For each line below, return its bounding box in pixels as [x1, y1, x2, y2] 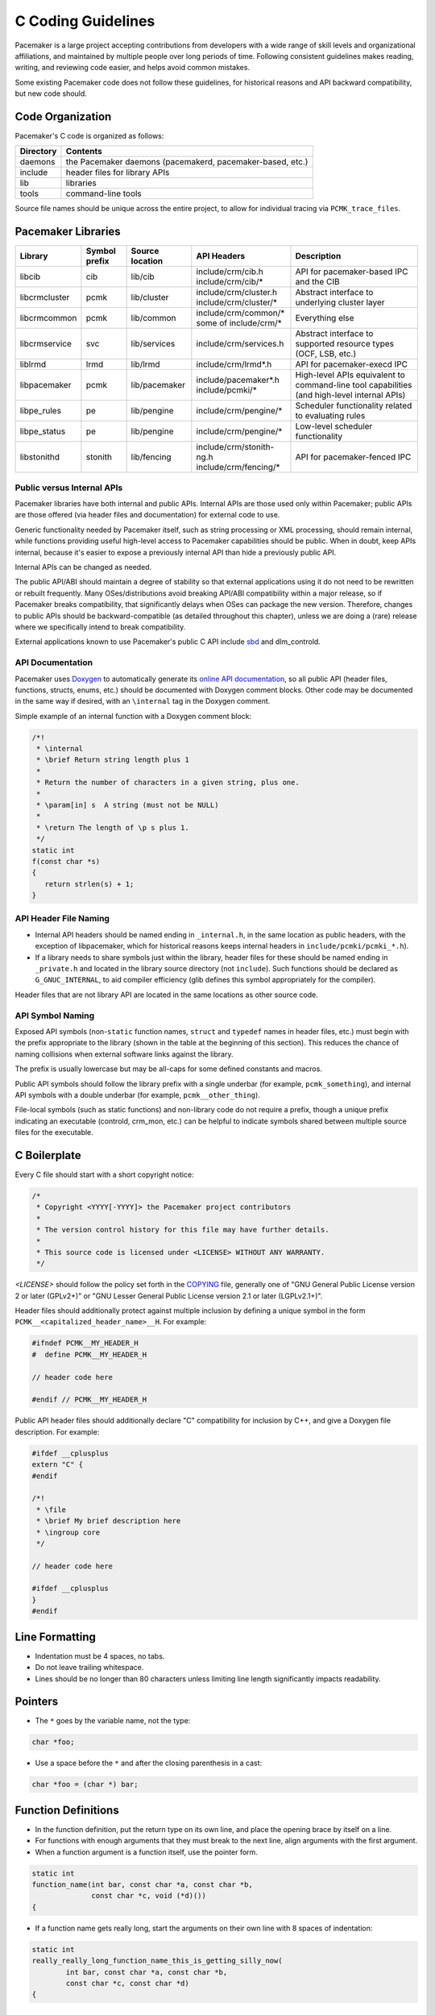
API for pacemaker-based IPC [295, 266, 408, 277]
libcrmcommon [19, 313, 77, 324]
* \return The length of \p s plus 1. [36, 823, 189, 832]
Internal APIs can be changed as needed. [14, 563, 152, 572]
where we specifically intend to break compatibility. [14, 621, 186, 632]
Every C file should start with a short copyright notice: [14, 1170, 194, 1179]
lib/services [130, 339, 176, 350]
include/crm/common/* [196, 307, 285, 318]
